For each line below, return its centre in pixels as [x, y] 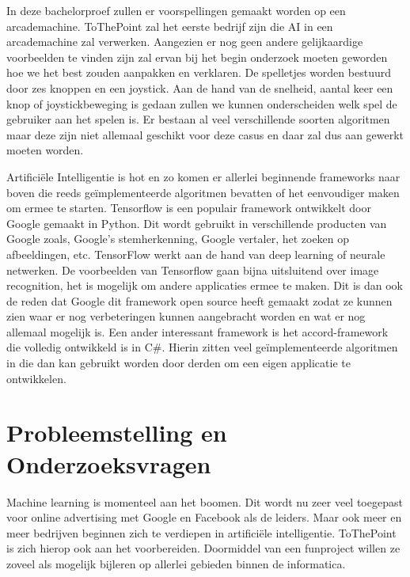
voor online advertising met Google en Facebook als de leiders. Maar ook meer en [204, 517]
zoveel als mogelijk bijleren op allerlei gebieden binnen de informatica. [176, 563]
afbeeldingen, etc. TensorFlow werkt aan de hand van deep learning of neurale [196, 254]
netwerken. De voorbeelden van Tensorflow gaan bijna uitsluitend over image [193, 270]
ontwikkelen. [36, 378]
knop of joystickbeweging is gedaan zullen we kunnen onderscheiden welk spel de [202, 103]
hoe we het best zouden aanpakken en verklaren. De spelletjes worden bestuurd [199, 72]
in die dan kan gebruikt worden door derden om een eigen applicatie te [178, 363]
